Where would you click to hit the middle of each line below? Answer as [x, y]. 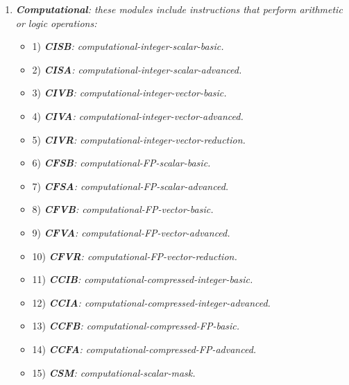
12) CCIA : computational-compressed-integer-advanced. [151, 302]
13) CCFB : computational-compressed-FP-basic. [136, 326]
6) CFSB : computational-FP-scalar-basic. [121, 163]
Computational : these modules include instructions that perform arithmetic [179, 9]
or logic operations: [56, 23]
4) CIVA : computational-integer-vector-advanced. [138, 115]
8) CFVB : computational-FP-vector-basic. [123, 209]
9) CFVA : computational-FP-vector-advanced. [131, 232]
